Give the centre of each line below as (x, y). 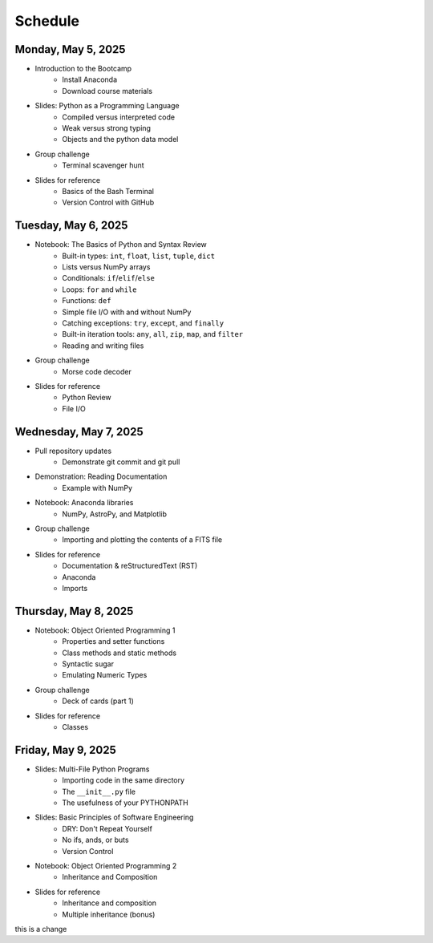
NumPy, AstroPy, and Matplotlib (115, 514)
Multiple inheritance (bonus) (109, 914)
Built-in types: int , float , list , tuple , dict (139, 256)
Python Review (87, 398)
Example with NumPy (97, 488)
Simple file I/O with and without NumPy (127, 312)
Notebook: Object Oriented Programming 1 (105, 630)
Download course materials (107, 91)
